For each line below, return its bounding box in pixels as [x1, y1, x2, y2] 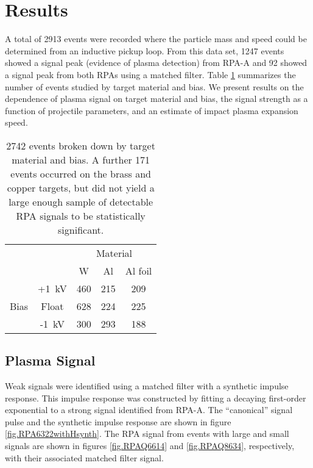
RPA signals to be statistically [16, 208, 146, 223]
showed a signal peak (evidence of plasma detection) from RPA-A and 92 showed [5, 56, 308, 69]
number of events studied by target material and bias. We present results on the [5, 80, 304, 93]
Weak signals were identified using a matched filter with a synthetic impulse [5, 380, 289, 392]
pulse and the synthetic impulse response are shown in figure [5, 415, 231, 428]
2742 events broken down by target [6, 138, 155, 153]
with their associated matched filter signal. [5, 451, 164, 464]
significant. [58, 222, 104, 237]
